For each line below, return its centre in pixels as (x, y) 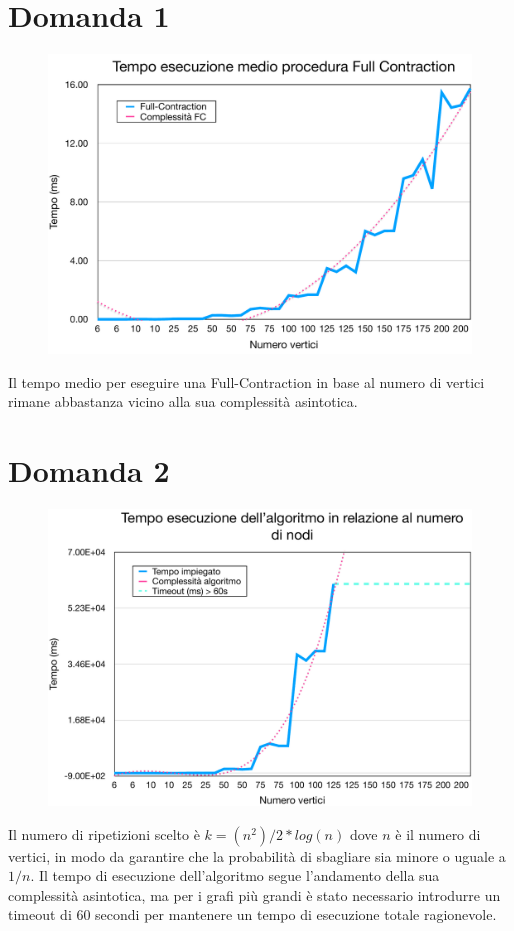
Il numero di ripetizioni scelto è (104, 833)
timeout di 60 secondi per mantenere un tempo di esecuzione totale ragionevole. (252, 914)
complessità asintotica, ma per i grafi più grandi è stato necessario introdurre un (254, 894)
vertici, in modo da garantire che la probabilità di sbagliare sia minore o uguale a (257, 855)
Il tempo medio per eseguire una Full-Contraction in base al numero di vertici (246, 381)
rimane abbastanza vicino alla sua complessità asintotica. (183, 401)
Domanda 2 (89, 469)
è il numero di (438, 833)
